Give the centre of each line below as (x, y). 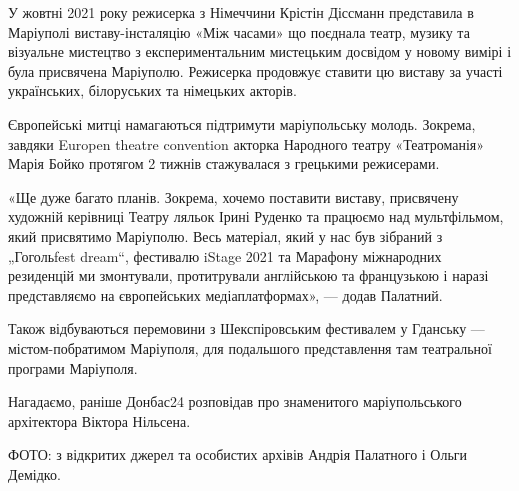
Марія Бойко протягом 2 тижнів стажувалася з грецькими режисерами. (224, 163)
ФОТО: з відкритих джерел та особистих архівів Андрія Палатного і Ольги (238, 454)
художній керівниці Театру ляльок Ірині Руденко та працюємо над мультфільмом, (256, 216)
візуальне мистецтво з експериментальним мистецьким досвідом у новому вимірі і (260, 51)
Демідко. (34, 473)
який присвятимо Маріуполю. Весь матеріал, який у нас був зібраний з (225, 235)
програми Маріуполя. (73, 367)
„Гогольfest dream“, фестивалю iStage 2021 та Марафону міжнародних (225, 255)
